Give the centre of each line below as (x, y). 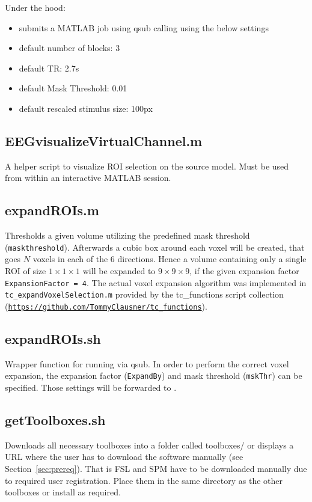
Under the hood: (35, 7)
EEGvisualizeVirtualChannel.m (104, 140)
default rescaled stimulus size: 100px (86, 108)
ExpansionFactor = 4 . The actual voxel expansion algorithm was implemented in (156, 282)
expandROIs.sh (53, 338)
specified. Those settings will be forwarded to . (91, 387)
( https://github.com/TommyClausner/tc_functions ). (106, 306)
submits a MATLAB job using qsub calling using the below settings (144, 27)
